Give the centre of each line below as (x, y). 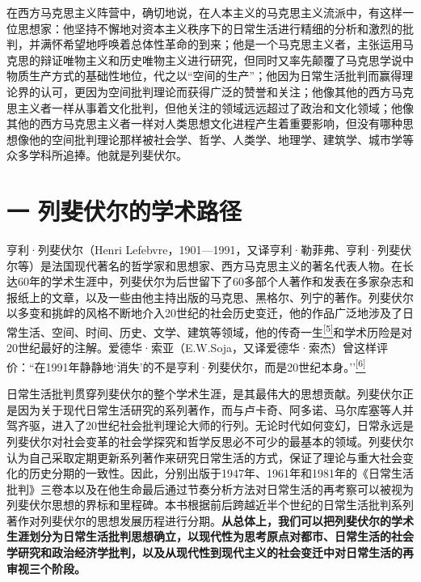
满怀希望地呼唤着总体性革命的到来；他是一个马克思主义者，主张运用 (221, 44)
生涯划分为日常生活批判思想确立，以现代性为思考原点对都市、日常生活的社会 (210, 536)
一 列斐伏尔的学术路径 (124, 211)
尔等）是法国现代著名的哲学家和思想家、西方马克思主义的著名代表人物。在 (204, 265)
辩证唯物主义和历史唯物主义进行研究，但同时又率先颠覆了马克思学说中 (227, 59)
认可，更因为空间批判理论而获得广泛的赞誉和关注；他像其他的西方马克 (227, 91)
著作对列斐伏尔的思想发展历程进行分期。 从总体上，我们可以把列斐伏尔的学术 (210, 520)
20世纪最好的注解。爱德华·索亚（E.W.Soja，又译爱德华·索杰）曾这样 (192, 348)
